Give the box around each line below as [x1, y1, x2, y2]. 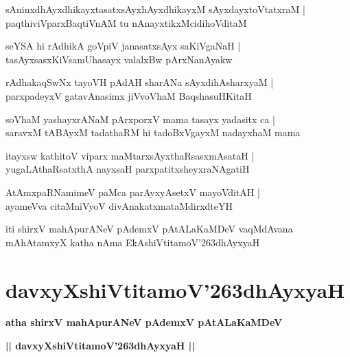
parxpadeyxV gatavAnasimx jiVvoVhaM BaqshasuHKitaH [5, 88, 252, 102]
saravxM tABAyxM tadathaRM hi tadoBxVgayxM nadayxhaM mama [5, 125, 301, 140]
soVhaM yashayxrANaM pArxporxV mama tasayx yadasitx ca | [5, 111, 275, 126]
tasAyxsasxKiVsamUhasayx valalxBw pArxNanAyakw [5, 52, 233, 66]
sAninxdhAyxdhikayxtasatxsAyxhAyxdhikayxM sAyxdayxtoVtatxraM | [5, 2, 305, 16]
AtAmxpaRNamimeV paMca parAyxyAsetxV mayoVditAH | [5, 184, 260, 199]
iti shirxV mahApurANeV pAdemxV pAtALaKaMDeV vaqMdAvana [5, 221, 293, 236]
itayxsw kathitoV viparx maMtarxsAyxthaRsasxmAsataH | [5, 148, 255, 162]
